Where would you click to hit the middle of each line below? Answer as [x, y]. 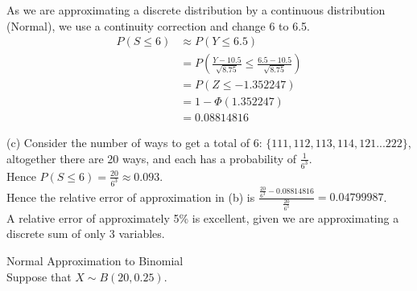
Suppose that [39, 276]
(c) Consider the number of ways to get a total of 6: [134, 143]
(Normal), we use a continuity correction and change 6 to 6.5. [159, 25]
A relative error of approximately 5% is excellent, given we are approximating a [203, 217]
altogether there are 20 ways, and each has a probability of [152, 158]
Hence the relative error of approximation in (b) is [131, 197]
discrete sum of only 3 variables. [86, 234]
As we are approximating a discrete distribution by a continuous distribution [196, 10]
